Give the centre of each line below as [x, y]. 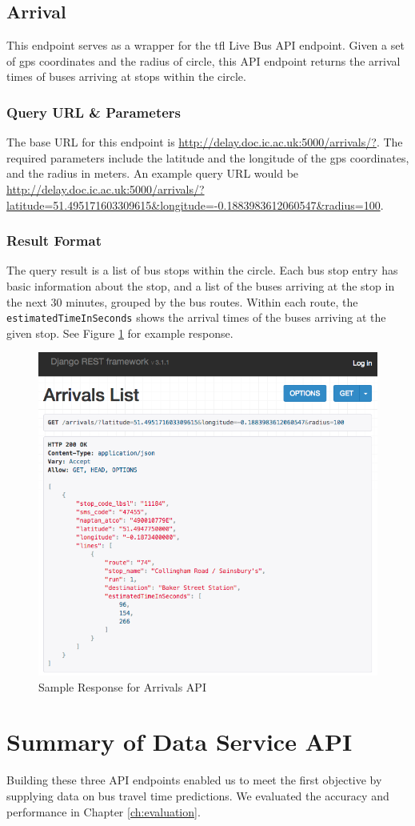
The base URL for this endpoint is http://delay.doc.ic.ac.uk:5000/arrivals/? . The [205, 142]
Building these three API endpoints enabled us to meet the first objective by [194, 780]
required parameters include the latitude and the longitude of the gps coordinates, [208, 157]
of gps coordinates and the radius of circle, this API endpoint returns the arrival [204, 60]
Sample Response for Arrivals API [122, 686]
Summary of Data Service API [180, 742]
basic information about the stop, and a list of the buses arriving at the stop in [201, 285]
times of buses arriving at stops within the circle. [126, 76]
